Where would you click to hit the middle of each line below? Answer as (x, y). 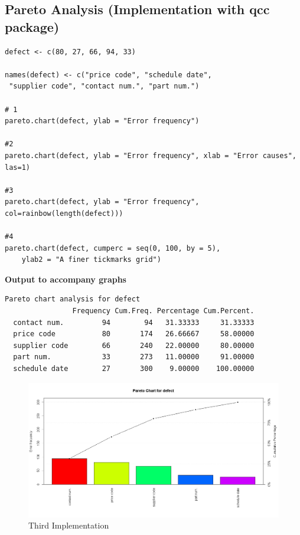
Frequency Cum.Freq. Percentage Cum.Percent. (163, 311)
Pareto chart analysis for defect (73, 299)
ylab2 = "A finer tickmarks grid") (91, 260)
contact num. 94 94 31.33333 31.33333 (134, 322)
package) (32, 26)
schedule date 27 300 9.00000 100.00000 (134, 369)
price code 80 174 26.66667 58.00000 (134, 334)
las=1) (17, 167)
